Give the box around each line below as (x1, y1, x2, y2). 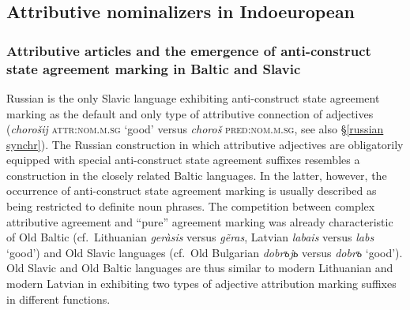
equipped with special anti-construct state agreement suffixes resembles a (6, 151, 360, 168)
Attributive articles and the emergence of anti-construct (6, 40, 371, 60)
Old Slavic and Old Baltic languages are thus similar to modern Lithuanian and (6, 260, 393, 276)
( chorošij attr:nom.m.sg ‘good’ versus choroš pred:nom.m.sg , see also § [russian (6, 121, 384, 137)
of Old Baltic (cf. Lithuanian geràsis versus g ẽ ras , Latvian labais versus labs (6, 229, 374, 245)
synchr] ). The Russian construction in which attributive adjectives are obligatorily (6, 136, 404, 152)
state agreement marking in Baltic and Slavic (6, 58, 301, 78)
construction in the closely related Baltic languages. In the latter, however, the (6, 166, 387, 183)
